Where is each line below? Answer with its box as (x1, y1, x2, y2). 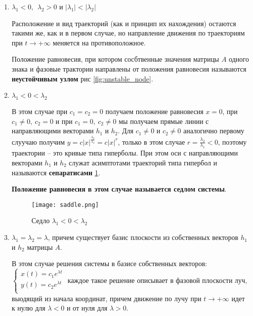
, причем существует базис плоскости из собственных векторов (48, 232, 239, 242)
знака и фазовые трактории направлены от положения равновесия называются (11, 63, 247, 74)
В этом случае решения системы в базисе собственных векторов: (11, 258, 207, 269)
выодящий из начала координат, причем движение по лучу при (11, 293, 202, 303)
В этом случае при (11, 106, 68, 116)
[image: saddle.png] (31, 201, 99, 208)
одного (229, 54, 249, 64)
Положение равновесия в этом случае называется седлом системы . (11, 184, 227, 194)
